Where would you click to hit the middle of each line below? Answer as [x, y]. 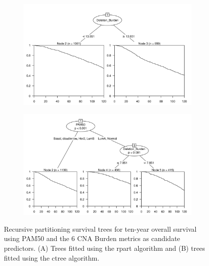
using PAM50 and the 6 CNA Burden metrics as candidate [92, 238]
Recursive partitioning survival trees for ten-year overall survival [100, 229]
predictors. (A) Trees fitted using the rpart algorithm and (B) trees [104, 248]
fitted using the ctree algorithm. [52, 257]
